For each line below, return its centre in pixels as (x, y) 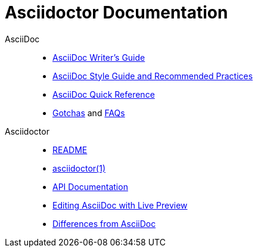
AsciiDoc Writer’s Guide (99, 57)
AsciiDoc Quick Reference (104, 94)
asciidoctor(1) (79, 168)
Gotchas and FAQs (89, 113)
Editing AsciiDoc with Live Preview (120, 205)
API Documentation (90, 186)
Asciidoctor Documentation (116, 13)
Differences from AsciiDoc (104, 223)
